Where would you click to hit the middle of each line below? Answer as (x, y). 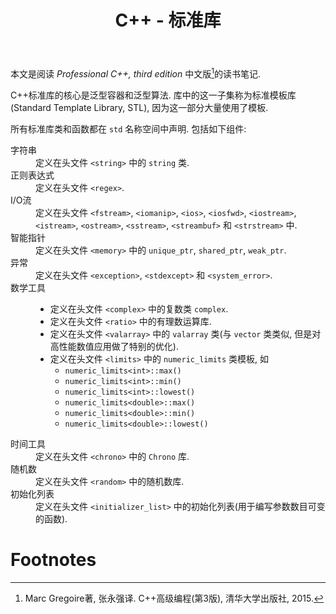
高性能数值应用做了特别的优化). (114, 346)
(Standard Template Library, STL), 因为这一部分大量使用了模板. (139, 107)
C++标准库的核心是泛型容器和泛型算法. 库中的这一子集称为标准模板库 (153, 95)
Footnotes (53, 560)
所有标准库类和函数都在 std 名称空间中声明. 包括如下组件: (128, 128)
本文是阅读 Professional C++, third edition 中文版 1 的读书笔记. (135, 73)
